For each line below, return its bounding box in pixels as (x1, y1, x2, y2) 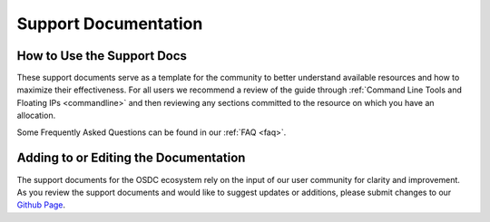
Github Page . (16, 199, 66, 210)
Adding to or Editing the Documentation (16, 150, 246, 166)
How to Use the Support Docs (16, 48, 188, 63)
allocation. (16, 110, 56, 121)
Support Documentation (16, 14, 203, 34)
